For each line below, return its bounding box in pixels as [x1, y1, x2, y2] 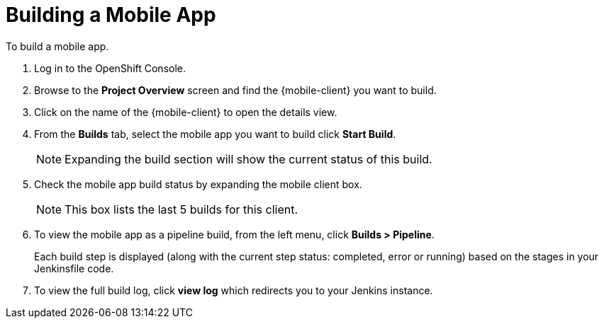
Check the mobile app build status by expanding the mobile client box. [34, 178, 362, 190]
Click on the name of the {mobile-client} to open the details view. [34, 105, 337, 118]
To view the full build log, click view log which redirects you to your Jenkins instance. [34, 284, 433, 296]
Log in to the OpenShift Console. [34, 62, 186, 74]
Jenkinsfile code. [34, 262, 114, 274]
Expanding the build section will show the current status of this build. [65, 151, 432, 166]
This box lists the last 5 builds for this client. [65, 202, 298, 216]
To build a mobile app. [6, 40, 109, 52]
